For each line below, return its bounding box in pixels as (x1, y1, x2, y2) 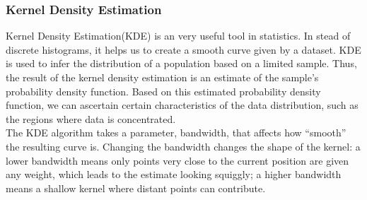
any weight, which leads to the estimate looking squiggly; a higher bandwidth (6, 167, 342, 182)
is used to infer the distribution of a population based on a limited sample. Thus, (6, 56, 357, 71)
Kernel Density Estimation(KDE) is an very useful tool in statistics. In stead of (6, 28, 351, 43)
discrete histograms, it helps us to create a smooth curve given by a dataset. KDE (6, 42, 361, 57)
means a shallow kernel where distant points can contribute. (6, 180, 266, 195)
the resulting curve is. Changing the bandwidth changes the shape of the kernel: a (6, 139, 361, 153)
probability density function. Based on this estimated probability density (6, 83, 321, 98)
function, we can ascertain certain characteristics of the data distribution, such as (6, 98, 359, 112)
